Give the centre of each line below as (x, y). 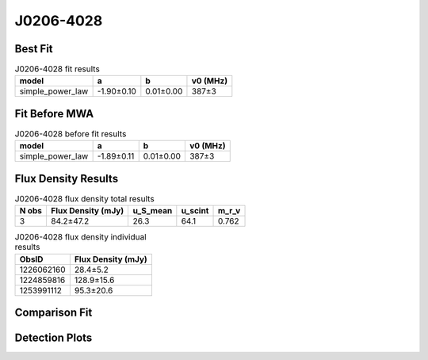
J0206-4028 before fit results (71, 134)
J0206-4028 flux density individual (80, 237)
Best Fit (34, 49)
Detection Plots (53, 338)
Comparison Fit (53, 313)
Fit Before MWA (54, 114)
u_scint (195, 211)
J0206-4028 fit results (57, 69)
